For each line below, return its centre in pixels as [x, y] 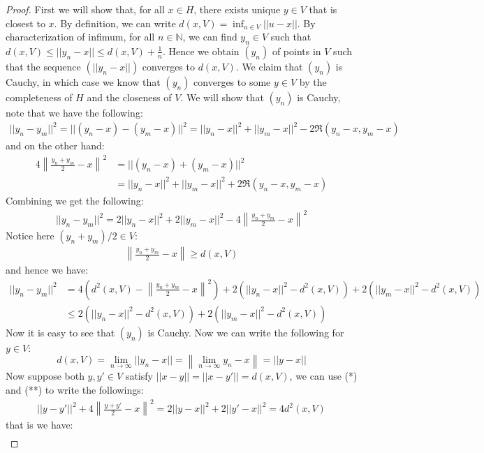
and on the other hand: [55, 146]
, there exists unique [237, 9]
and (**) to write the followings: [75, 389]
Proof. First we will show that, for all [85, 9]
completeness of [39, 97]
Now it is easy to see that [60, 332]
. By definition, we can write [115, 23]
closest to [25, 23]
